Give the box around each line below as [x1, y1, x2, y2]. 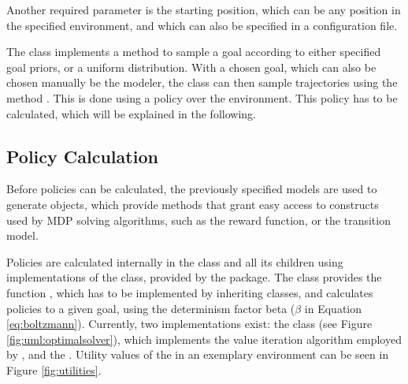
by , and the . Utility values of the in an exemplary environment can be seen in [6, 346, 389, 363]
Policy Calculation [6, 144, 158, 168]
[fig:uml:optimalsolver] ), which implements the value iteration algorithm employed [6, 330, 402, 347]
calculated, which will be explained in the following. [6, 105, 256, 121]
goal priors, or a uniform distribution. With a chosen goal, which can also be [6, 58, 376, 75]
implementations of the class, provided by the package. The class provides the [6, 269, 382, 285]
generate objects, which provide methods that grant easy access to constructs [6, 196, 379, 212]
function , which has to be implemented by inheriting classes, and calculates [6, 284, 373, 300]
